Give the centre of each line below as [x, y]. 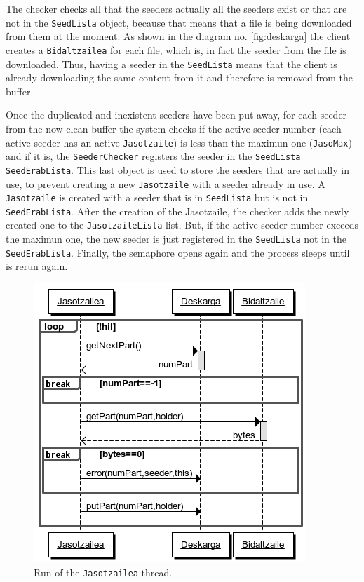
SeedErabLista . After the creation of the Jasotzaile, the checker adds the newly [177, 211]
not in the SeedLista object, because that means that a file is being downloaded [179, 22]
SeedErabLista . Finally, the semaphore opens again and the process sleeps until [178, 252]
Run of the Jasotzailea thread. [103, 572]
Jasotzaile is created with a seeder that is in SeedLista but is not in [157, 197]
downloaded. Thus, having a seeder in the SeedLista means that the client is [171, 63]
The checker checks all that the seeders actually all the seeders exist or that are [176, 8]
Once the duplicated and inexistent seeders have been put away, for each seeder [176, 115]
